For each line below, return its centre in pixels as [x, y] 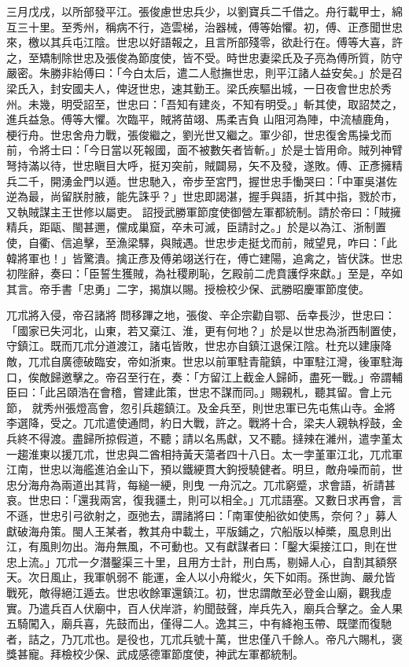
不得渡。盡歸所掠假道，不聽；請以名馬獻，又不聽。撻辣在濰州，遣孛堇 [210, 439]
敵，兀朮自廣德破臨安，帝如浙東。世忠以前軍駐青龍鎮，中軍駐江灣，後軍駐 [199, 361]
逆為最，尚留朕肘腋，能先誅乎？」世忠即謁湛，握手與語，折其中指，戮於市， [204, 196]
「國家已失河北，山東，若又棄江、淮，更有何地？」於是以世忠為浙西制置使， [204, 330]
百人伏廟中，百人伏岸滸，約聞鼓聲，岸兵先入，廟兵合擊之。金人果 [232, 608]
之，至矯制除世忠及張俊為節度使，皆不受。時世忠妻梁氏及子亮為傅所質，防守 [204, 57]
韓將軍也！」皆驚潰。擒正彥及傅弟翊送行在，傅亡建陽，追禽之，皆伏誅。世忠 [204, 258]
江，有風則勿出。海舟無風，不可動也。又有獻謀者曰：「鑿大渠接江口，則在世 [202, 546]
